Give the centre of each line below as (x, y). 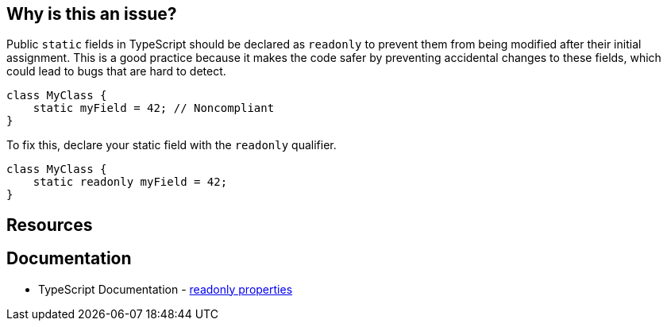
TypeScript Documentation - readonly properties (166, 289)
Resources (50, 225)
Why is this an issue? (92, 14)
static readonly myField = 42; (130, 182)
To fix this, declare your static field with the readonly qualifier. (172, 145)
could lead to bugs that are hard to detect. (116, 71)
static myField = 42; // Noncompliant (154, 108)
